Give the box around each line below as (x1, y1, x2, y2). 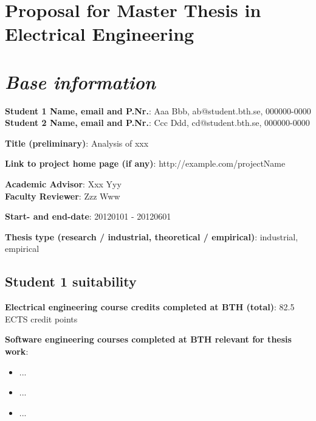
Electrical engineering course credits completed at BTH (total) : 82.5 (5, 301, 295, 313)
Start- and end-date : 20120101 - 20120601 (5, 210, 171, 223)
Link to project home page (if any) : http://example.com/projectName (5, 157, 286, 170)
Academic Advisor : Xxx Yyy (5, 178, 122, 190)
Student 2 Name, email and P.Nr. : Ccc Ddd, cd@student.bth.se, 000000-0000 (5, 116, 310, 129)
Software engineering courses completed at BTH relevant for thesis (5, 333, 292, 346)
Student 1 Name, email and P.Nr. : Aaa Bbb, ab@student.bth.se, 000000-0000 (5, 104, 311, 117)
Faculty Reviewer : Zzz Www (5, 189, 120, 202)
